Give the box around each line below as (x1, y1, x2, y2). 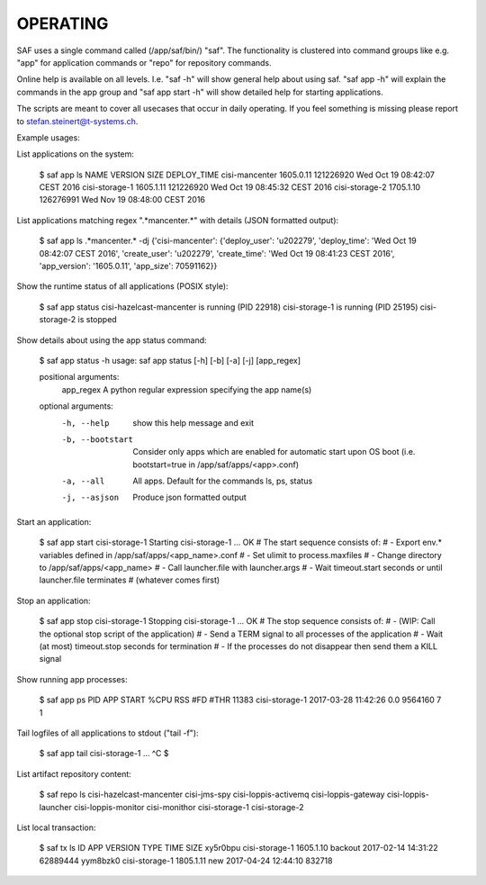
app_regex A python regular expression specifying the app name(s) (61, 384, 312, 395)
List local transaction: (16, 822, 96, 833)
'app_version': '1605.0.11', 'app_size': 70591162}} (39, 261, 218, 272)
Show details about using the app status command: (16, 334, 207, 346)
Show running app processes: (16, 673, 128, 684)
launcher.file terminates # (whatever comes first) (39, 574, 220, 585)
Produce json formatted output (132, 492, 247, 503)
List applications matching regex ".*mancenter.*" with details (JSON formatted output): (16, 214, 339, 225)
